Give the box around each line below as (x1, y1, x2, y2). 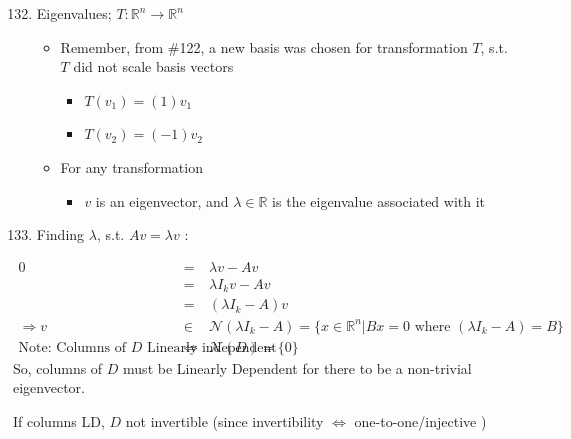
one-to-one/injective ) (354, 411, 487, 432)
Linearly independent (146, 340, 277, 355)
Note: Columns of (18, 340, 126, 355)
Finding (36, 224, 85, 245)
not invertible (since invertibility (125, 411, 324, 432)
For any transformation (60, 156, 203, 177)
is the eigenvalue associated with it (272, 190, 486, 211)
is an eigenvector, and (95, 190, 229, 211)
